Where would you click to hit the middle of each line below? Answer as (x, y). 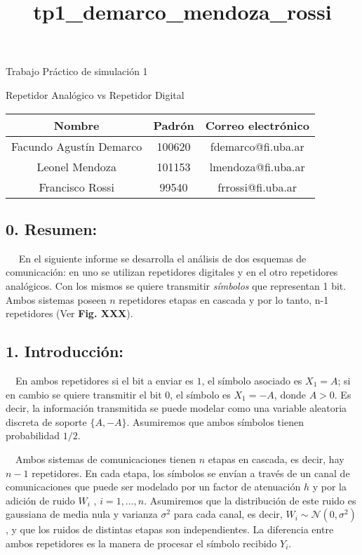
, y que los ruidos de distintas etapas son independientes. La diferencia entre (170, 529)
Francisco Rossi (76, 187)
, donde (290, 394)
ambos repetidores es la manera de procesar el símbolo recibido (141, 543)
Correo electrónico (257, 125)
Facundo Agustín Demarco (77, 146)
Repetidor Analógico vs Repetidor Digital (95, 94)
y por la (329, 487)
